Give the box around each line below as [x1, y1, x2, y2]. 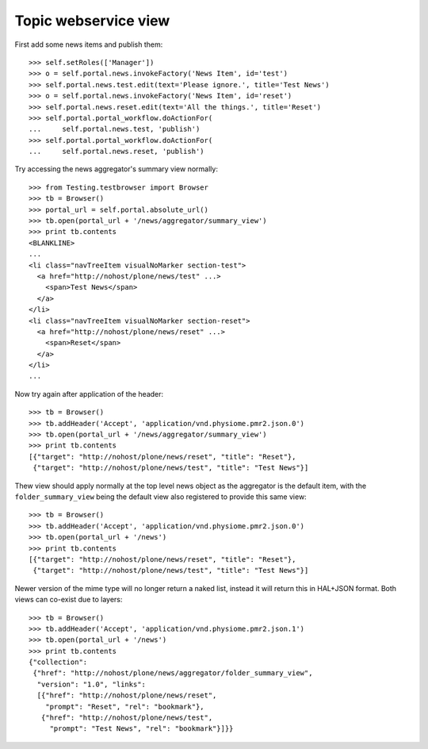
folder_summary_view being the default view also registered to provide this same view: [14, 492, 307, 501]
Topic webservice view [14, 12, 170, 29]
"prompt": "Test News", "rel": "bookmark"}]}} [49, 724, 234, 733]
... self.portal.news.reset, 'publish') [29, 147, 205, 156]
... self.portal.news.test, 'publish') [29, 125, 201, 134]
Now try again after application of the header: [14, 389, 164, 398]
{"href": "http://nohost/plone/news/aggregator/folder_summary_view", [32, 669, 313, 678]
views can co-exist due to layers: [14, 595, 123, 605]
